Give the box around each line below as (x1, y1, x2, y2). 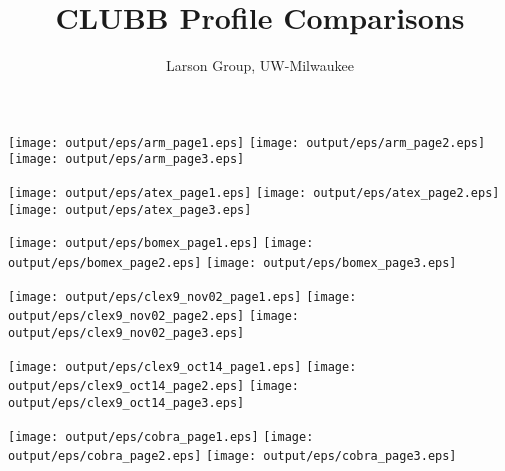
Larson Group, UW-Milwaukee (166, 55, 354, 76)
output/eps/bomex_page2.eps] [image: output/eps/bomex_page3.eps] (8, 256, 457, 270)
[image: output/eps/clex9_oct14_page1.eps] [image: (8, 359, 357, 374)
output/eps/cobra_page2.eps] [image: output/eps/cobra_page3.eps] (8, 449, 457, 464)
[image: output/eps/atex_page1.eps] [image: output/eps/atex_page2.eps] (8, 186, 500, 201)
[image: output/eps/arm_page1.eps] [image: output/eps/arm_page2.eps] (8, 135, 486, 150)
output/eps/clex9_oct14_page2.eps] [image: (8, 379, 300, 394)
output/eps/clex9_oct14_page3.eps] (8, 395, 245, 410)
